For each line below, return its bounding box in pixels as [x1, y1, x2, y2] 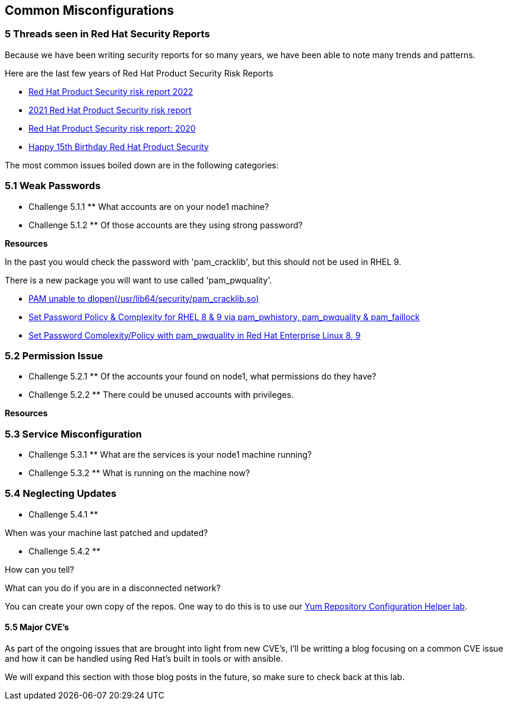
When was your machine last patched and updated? [5, 527, 208, 538]
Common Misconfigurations [5, 3, 174, 18]
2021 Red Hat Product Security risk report [28, 104, 192, 115]
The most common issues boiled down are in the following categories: [5, 159, 279, 170]
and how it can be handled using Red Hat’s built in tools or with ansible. [5, 653, 283, 664]
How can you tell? [5, 564, 74, 575]
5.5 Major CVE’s [5, 622, 69, 633]
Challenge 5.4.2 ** [28, 546, 101, 556]
